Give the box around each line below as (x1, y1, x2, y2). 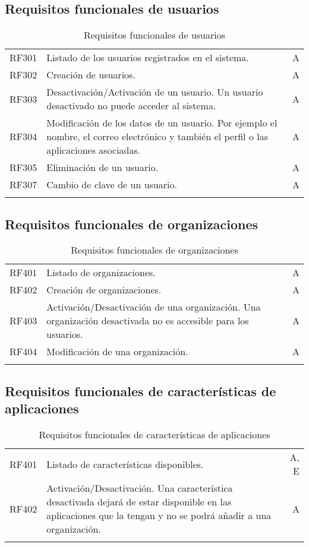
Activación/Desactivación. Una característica (46, 481, 233, 495)
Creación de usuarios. (46, 68, 135, 82)
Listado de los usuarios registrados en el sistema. (46, 50, 249, 65)
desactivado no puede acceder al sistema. (46, 99, 216, 113)
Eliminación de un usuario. (46, 160, 159, 175)
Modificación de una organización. (46, 344, 188, 359)
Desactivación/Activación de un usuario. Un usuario (46, 85, 263, 99)
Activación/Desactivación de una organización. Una (46, 300, 261, 314)
